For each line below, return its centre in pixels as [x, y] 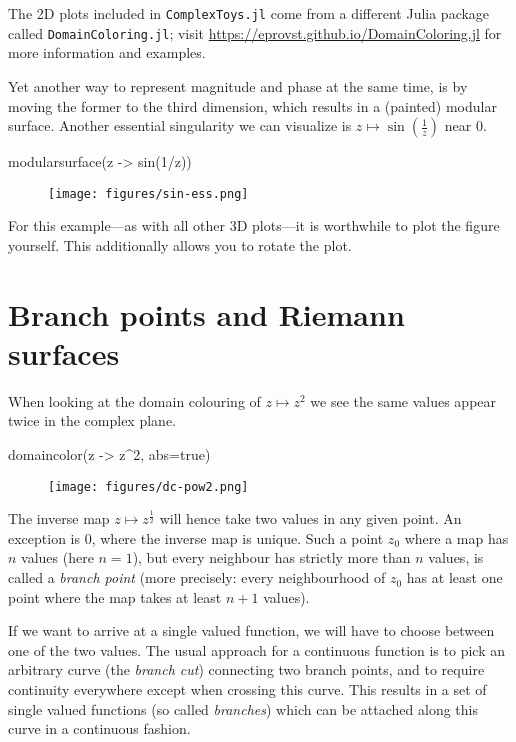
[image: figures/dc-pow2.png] [148, 486]
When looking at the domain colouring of [134, 400]
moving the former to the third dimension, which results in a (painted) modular [252, 105]
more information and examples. [107, 52]
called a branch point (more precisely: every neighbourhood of [197, 577]
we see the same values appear [403, 400]
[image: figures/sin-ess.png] [148, 193]
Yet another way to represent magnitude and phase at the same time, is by [238, 85]
